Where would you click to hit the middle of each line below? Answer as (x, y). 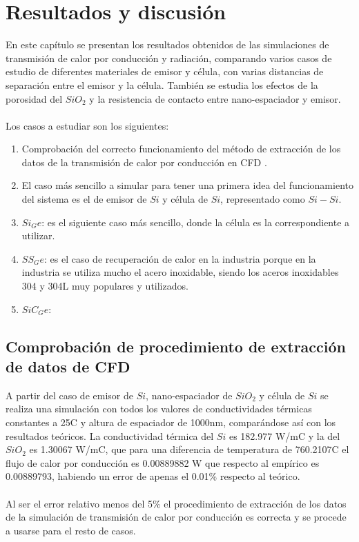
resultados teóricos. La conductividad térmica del (110, 435)
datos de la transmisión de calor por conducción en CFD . (144, 162)
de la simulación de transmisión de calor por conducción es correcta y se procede (176, 517)
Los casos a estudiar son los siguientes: (87, 125)
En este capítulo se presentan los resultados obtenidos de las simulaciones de (167, 44)
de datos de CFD (68, 366)
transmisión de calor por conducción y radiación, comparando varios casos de (169, 58)
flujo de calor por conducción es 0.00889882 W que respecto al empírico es (163, 462)
